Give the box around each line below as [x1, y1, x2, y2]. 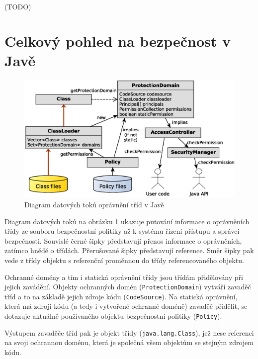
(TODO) [4, 1, 31, 11]
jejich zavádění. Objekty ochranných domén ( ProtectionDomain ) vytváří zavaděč [4, 281, 251, 292]
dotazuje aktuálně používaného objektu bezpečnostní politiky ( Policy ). [4, 311, 222, 321]
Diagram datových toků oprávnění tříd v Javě [24, 199, 164, 209]
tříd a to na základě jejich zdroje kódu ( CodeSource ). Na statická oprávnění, [4, 291, 238, 301]
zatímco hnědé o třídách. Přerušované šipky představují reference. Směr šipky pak [4, 245, 254, 256]
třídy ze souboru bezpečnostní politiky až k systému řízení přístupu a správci [4, 226, 240, 236]
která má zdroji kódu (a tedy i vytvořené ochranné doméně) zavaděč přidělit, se [4, 301, 248, 311]
